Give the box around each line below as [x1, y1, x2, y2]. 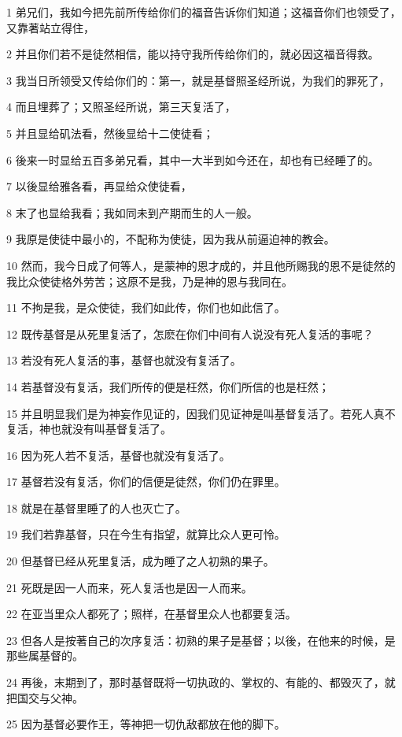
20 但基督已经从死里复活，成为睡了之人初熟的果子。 [6, 553, 275, 569]
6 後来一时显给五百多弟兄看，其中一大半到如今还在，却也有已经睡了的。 [6, 151, 379, 168]
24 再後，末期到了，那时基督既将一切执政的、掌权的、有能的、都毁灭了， [6, 674, 385, 691]
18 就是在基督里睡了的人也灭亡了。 [6, 499, 186, 516]
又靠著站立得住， [6, 19, 94, 35]
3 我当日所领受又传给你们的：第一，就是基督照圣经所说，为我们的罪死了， [6, 72, 390, 88]
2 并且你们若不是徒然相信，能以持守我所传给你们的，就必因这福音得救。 [6, 46, 379, 62]
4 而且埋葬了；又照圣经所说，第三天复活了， [6, 98, 236, 115]
